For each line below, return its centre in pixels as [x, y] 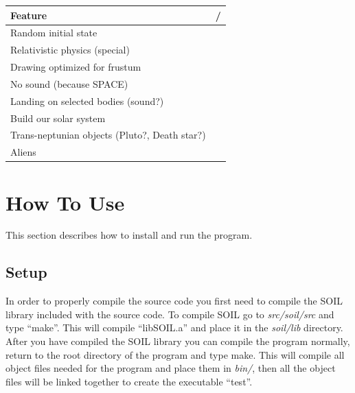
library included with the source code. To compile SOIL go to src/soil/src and [170, 314]
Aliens [23, 152]
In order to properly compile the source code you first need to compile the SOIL [174, 301]
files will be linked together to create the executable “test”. [129, 381]
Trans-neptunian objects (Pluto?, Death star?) [108, 135]
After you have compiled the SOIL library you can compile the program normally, [178, 341]
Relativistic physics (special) [70, 50]
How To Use [65, 202]
